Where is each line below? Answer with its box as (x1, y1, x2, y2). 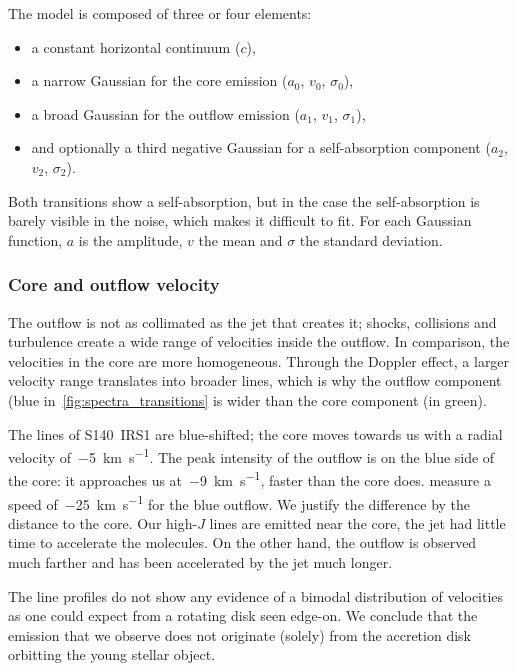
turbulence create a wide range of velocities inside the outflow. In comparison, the (8, 331, 510, 352)
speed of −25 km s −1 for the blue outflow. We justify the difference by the (8, 490, 471, 514)
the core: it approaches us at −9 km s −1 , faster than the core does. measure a (8, 467, 491, 491)
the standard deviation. (299, 229, 443, 250)
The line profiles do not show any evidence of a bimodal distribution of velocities (8, 585, 504, 606)
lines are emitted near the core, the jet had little (209, 512, 506, 533)
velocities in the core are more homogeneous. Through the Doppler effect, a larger (8, 350, 510, 371)
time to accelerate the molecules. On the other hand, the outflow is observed (8, 532, 477, 553)
